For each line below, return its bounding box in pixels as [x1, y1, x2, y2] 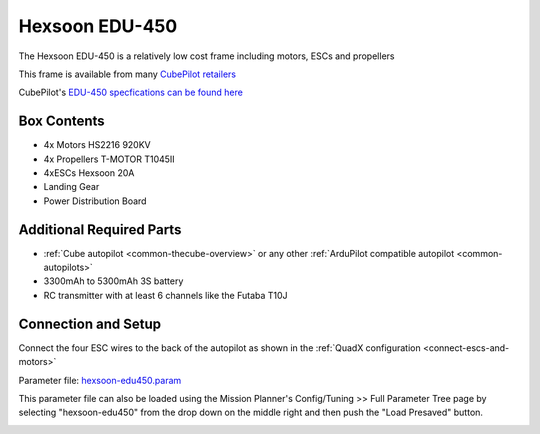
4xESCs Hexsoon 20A [43, 167, 135, 179]
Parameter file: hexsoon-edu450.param [18, 374, 182, 386]
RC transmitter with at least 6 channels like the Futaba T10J [43, 289, 289, 301]
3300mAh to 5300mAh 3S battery [43, 275, 184, 287]
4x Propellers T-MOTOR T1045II [43, 153, 175, 165]
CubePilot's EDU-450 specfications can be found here [18, 86, 244, 99]
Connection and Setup [18, 315, 162, 332]
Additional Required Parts [18, 221, 182, 238]
